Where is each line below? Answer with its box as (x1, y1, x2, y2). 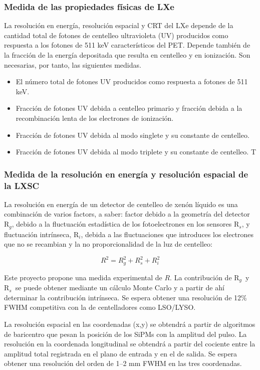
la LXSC (4, 179, 40, 192)
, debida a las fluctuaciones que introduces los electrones (81, 229, 254, 239)
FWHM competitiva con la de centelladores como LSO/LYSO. (4, 302, 196, 312)
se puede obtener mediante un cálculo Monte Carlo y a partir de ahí (15, 282, 224, 293)
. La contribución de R (170, 272, 239, 282)
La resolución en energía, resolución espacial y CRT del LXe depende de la (4, 20, 233, 31)
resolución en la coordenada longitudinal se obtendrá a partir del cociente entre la (4, 338, 255, 349)
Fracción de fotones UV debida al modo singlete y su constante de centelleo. (16, 129, 249, 140)
